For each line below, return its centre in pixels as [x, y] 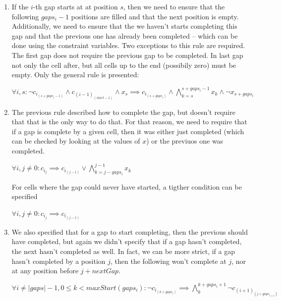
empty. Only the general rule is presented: [75, 75]
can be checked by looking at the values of [76, 141]
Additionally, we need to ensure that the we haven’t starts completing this [124, 26]
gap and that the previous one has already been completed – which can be [125, 35]
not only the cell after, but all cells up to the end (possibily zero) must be [124, 65]
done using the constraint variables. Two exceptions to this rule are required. [128, 45]
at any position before [45, 271]
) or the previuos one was [185, 141]
